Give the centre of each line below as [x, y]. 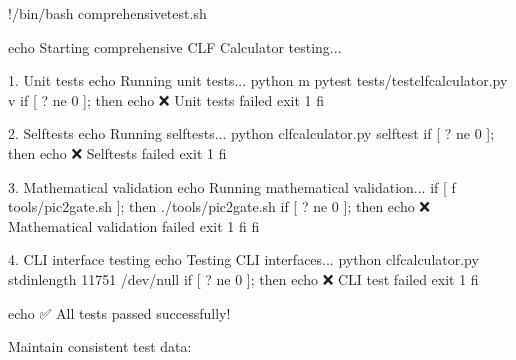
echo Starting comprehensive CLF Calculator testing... [175, 46]
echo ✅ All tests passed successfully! [119, 312]
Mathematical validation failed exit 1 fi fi [134, 225]
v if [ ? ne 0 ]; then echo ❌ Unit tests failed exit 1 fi [166, 99]
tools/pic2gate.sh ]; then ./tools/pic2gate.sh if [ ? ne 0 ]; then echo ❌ [219, 206]
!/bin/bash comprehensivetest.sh [107, 13]
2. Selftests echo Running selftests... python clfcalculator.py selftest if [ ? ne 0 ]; [251, 133]
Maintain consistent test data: [100, 346]
